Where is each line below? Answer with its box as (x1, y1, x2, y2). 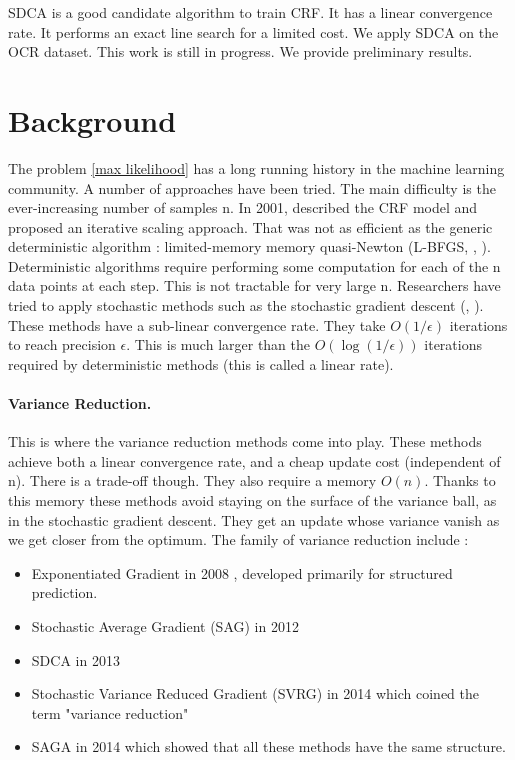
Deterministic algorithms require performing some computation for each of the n (8, 255, 501, 276)
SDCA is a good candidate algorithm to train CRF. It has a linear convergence (8, 2, 493, 22)
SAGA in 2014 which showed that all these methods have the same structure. (31, 736, 506, 757)
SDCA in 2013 (31, 649, 120, 670)
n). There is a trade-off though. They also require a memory (8, 470, 377, 491)
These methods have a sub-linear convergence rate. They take (8, 314, 386, 335)
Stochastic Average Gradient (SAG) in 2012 (31, 615, 299, 636)
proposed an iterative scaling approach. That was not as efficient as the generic (8, 216, 493, 237)
